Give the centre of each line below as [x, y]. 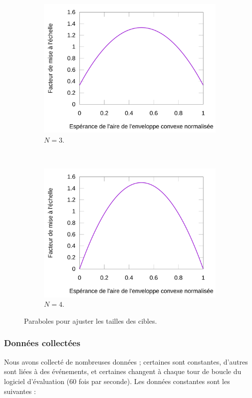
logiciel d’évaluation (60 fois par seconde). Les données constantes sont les [117, 381]
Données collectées [42, 343]
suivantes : [20, 391]
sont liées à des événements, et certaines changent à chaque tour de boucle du [123, 371]
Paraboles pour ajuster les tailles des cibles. [91, 320]
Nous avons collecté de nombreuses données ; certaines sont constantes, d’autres [126, 361]
